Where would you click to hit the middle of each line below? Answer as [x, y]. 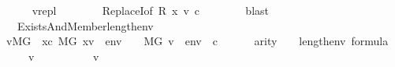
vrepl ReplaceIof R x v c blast [150, 10]
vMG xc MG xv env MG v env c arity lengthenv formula [197, 41]
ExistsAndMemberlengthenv [85, 25]
